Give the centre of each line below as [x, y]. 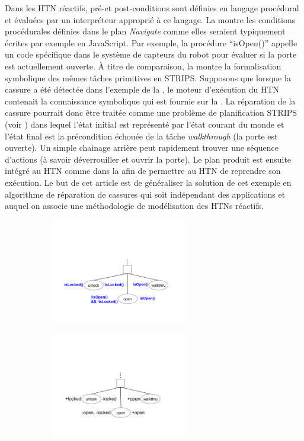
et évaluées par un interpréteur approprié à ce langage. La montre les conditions [150, 19]
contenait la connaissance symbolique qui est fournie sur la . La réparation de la [150, 101]
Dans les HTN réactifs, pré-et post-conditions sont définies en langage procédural [152, 8]
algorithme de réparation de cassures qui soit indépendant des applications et [145, 194]
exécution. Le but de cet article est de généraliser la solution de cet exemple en [148, 182]
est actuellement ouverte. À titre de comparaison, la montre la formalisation [143, 66]
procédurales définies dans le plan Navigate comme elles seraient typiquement [145, 31]
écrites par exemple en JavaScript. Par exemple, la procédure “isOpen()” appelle [151, 42]
